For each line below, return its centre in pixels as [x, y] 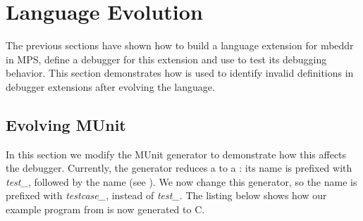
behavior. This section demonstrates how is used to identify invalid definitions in [180, 73]
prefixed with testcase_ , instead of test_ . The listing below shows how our [166, 195]
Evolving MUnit [66, 124]
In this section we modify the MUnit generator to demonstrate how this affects [176, 154]
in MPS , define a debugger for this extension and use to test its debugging [166, 59]
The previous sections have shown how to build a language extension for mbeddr [180, 45]
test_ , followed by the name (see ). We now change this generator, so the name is [181, 181]
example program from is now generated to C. [105, 209]
